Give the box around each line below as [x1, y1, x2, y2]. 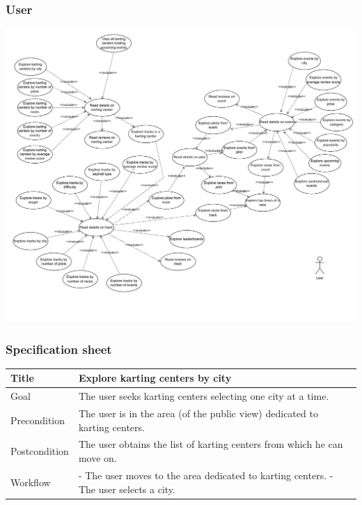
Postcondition [10, 444, 69, 458]
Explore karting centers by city [78, 371, 232, 385]
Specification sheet [6, 340, 112, 357]
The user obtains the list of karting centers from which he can [78, 437, 343, 451]
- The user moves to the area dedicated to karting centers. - [78, 467, 333, 482]
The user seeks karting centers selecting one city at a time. [78, 389, 329, 403]
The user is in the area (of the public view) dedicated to [78, 406, 318, 421]
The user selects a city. [78, 481, 175, 496]
